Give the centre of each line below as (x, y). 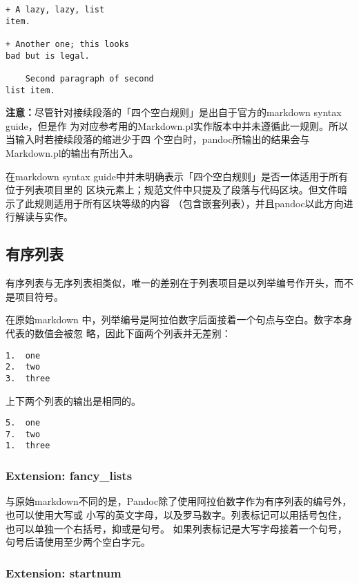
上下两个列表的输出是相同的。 (73, 400)
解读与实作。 (44, 217)
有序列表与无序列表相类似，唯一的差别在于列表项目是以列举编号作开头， (170, 283)
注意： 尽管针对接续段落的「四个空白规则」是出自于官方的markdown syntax (174, 112)
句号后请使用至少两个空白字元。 (78, 542)
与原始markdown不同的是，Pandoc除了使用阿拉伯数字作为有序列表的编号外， (179, 501)
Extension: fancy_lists (69, 476)
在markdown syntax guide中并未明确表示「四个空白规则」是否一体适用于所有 (177, 176)
